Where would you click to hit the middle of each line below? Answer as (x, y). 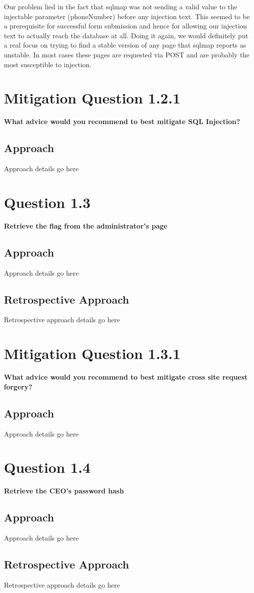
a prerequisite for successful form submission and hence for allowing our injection (126, 26)
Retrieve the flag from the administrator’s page (86, 225)
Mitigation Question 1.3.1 (92, 353)
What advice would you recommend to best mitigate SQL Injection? (122, 121)
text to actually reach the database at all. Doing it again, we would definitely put (126, 35)
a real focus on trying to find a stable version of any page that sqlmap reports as (125, 45)
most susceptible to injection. (48, 64)
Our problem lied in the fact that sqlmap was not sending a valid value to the (121, 6)
